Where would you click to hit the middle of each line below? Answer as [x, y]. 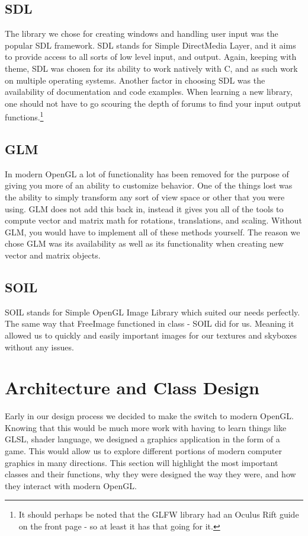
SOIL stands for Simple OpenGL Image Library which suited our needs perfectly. [153, 312]
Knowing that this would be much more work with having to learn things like [146, 427]
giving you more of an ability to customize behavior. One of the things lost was [149, 185]
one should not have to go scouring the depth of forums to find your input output [153, 103]
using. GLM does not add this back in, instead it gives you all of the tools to [144, 208]
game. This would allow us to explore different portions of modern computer [143, 451]
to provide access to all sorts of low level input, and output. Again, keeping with [151, 57]
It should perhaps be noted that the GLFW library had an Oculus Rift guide [159, 514]
